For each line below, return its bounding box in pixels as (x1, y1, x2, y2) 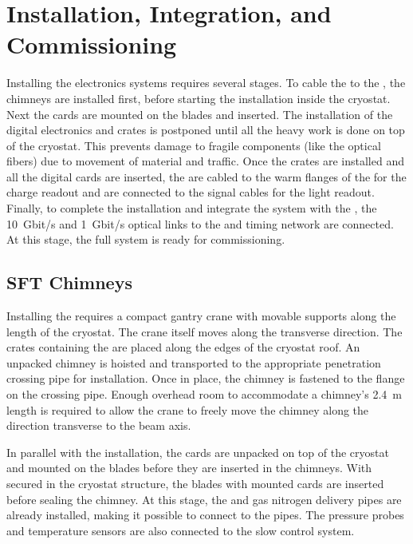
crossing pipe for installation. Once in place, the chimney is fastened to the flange (6, 370, 405, 387)
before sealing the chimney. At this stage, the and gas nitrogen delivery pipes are (6, 490, 402, 507)
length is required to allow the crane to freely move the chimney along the (6, 401, 369, 418)
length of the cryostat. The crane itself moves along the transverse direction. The (6, 323, 403, 340)
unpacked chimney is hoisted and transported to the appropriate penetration (6, 354, 381, 371)
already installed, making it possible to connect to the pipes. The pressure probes (6, 506, 404, 523)
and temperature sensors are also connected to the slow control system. (6, 522, 355, 538)
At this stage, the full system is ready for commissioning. (6, 231, 285, 248)
